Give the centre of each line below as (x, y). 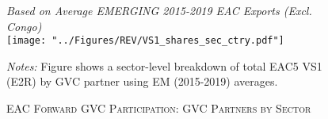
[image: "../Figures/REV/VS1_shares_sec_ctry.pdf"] (145, 41)
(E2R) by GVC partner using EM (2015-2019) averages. (142, 81)
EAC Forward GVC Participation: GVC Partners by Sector (159, 108)
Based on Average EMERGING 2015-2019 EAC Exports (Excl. (159, 10)
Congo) (24, 26)
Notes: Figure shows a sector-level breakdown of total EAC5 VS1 (164, 65)
